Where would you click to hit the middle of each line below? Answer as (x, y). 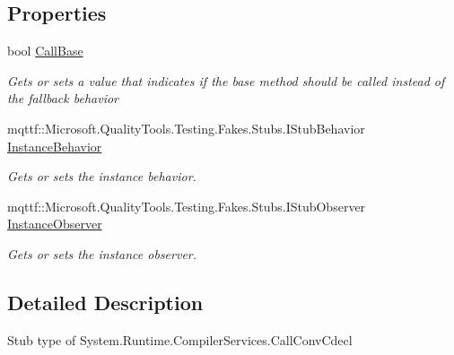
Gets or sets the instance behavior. (102, 176)
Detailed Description (105, 302)
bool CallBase (45, 51)
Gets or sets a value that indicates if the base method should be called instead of (226, 80)
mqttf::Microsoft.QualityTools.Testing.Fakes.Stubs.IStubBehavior (186, 128)
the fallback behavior (63, 98)
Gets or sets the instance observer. (102, 253)
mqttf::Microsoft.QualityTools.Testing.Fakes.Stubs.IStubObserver (187, 206)
